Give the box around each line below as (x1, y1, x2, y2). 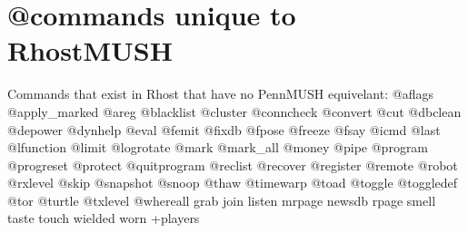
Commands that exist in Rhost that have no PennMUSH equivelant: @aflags (7, 84, 433, 103)
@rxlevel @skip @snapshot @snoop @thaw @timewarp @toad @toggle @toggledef (7, 173, 458, 192)
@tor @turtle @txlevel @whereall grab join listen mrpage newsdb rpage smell (7, 190, 436, 209)
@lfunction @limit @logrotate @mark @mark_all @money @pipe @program (7, 138, 429, 157)
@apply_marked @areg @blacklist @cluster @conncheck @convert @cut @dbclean (7, 102, 462, 121)
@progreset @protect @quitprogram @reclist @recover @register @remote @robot (7, 155, 458, 174)
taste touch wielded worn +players (7, 209, 200, 228)
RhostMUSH (7, 32, 173, 69)
